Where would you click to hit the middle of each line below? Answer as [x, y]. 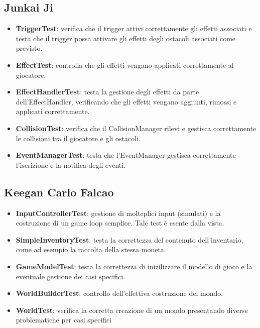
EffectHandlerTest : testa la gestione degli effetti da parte [107, 92]
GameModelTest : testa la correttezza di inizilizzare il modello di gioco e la [134, 266]
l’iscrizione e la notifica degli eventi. [71, 165]
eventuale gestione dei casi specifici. [70, 276]
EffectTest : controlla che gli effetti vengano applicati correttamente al [125, 65]
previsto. [29, 48]
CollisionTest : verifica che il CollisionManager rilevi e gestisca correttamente [136, 128]
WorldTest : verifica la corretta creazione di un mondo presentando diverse [132, 310]
